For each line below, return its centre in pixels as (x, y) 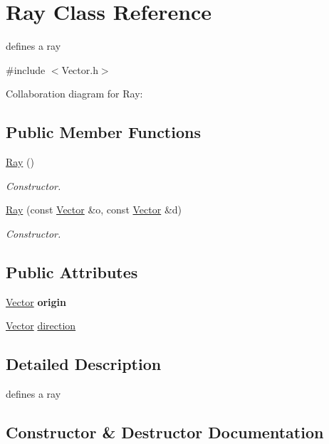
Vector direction (41, 326)
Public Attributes (72, 271)
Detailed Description (84, 364)
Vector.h (80, 69)
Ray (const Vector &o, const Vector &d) (94, 210)
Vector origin (36, 301)
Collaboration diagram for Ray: (74, 94)
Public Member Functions (103, 132)
